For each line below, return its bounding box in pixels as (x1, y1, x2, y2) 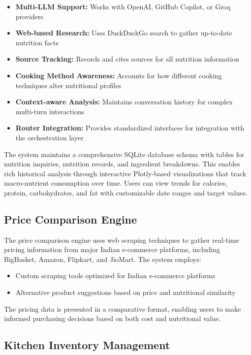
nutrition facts (15, 37, 59, 47)
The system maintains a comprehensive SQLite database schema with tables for (4, 149, 245, 159)
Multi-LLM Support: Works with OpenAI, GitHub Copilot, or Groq (15, 1, 231, 11)
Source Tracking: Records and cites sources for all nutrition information (15, 54, 240, 64)
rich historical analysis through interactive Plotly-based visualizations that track (4, 168, 247, 178)
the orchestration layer (15, 132, 84, 142)
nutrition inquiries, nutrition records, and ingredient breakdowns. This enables (4, 159, 240, 169)
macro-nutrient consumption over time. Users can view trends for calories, (4, 178, 227, 188)
